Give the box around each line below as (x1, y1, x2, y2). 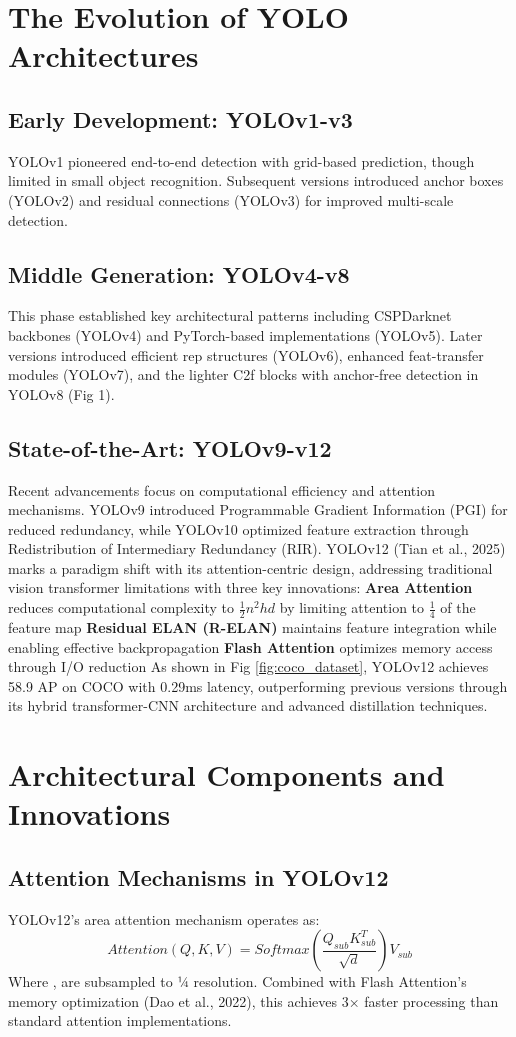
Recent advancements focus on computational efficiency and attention (8, 479, 435, 500)
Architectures (8, 35, 199, 76)
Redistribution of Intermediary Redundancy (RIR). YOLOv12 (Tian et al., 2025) (8, 538, 506, 559)
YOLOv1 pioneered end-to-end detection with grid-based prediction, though (8, 150, 475, 171)
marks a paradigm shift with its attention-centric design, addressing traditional (8, 557, 493, 578)
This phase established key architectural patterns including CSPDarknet (8, 305, 452, 326)
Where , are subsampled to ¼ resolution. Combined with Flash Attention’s (8, 971, 467, 992)
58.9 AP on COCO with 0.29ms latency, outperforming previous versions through (8, 675, 508, 696)
